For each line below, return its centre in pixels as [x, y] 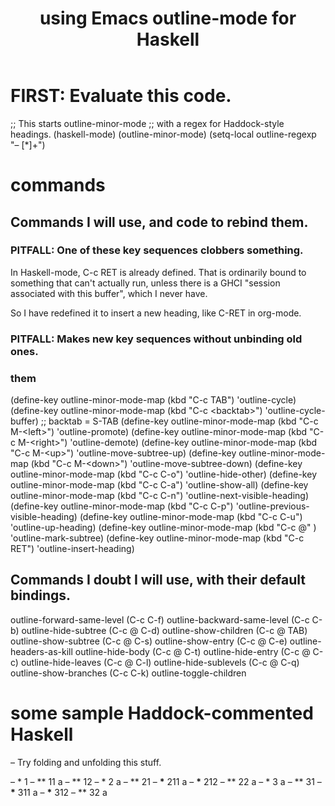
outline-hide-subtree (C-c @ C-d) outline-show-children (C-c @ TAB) [164, 630]
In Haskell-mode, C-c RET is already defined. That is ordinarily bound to [158, 272]
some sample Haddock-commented [162, 713]
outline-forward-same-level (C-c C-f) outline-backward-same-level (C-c [160, 619]
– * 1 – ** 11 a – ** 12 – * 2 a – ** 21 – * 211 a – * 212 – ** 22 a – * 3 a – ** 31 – [166, 781]
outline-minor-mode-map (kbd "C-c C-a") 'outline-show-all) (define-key [159, 485]
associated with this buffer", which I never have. [109, 293]
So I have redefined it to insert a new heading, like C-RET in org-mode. [156, 313]
